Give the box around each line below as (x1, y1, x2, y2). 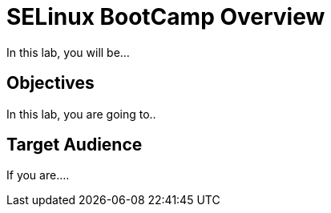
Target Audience (6, 135, 143, 155)
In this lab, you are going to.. (6, 106, 156, 121)
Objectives (6, 73, 95, 94)
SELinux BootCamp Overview (6, 3, 325, 30)
